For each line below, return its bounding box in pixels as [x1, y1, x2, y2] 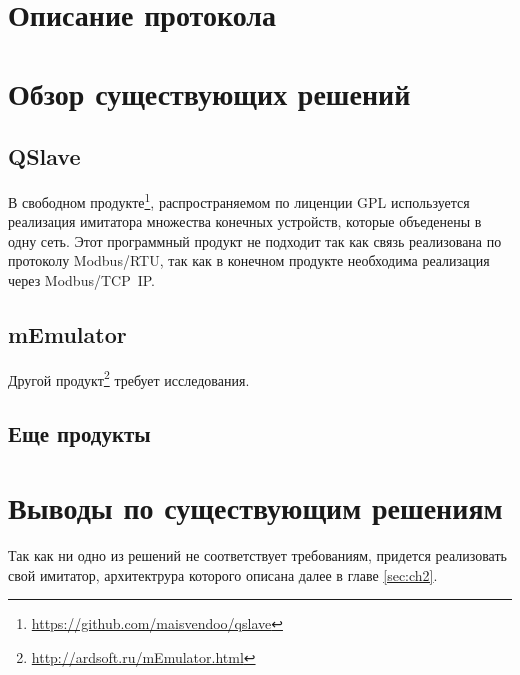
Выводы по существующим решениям [8, 487, 503, 527]
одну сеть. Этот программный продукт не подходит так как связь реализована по [8, 230, 502, 251]
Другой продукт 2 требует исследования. [8, 366, 250, 390]
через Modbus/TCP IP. [8, 269, 155, 290]
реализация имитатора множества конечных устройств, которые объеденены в [8, 211, 482, 232]
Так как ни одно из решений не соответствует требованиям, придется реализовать [8, 544, 507, 565]
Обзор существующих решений [8, 72, 411, 113]
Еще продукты [8, 418, 151, 449]
